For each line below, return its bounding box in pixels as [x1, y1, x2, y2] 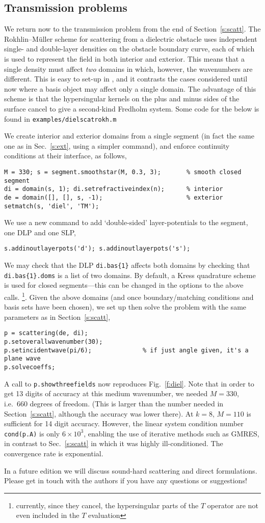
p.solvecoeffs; [4, 364, 56, 371]
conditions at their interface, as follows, [4, 150, 127, 161]
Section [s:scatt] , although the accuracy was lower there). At [4, 408, 194, 419]
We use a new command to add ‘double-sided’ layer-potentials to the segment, [4, 217, 248, 228]
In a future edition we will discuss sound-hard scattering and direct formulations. [4, 465, 257, 476]
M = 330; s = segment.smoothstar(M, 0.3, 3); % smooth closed [4, 168, 242, 176]
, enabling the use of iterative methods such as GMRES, [84, 428, 259, 438]
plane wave [4, 355, 41, 363]
